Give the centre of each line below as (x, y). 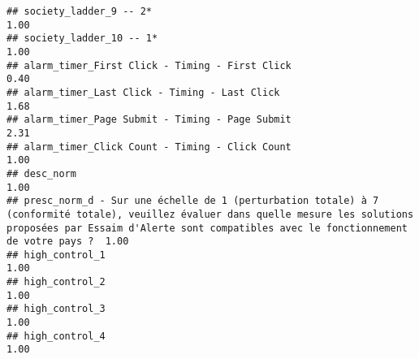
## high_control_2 (56, 282)
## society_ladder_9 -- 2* (79, 11)
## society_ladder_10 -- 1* (82, 39)
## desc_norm (41, 173)
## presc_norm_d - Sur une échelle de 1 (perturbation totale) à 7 (193, 201)
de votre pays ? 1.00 (68, 242)
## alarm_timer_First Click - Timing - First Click (149, 65)
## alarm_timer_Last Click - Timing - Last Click (143, 92)
